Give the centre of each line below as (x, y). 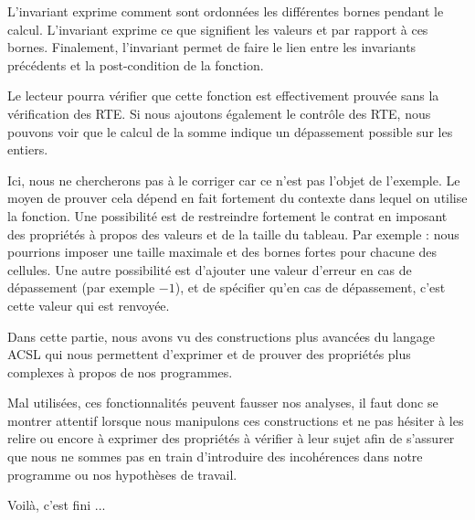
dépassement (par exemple (81, 287)
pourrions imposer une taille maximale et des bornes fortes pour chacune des (222, 252)
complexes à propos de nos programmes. (120, 371)
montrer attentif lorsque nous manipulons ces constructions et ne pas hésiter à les (236, 420)
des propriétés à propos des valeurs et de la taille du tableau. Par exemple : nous (233, 233)
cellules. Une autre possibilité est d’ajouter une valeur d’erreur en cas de (210, 269)
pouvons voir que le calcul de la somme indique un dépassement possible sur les (230, 131)
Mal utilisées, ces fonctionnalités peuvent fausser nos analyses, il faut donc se (223, 403)
